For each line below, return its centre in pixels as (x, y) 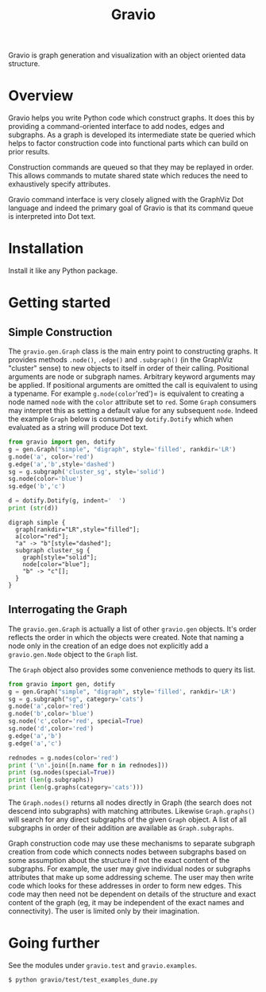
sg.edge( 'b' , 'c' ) (37, 486)
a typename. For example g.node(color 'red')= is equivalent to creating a (126, 394)
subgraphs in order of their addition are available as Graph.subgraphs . (121, 828)
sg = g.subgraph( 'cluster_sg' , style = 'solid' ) (87, 471)
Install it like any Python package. (63, 271)
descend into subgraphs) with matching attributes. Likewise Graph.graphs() (132, 811)
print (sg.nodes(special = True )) (62, 773)
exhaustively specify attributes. (60, 184)
